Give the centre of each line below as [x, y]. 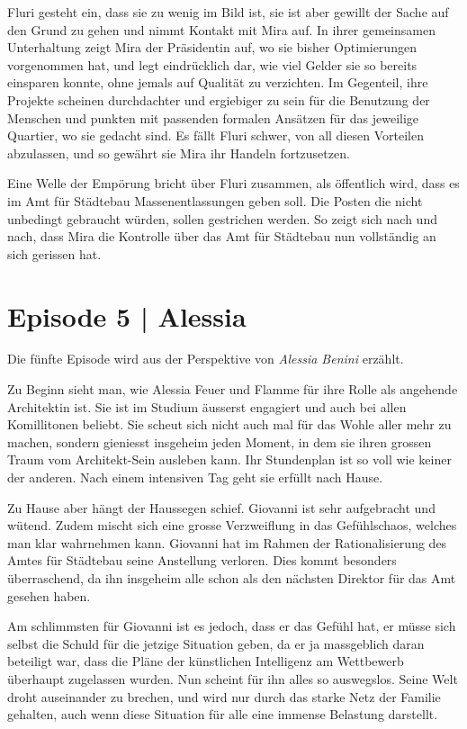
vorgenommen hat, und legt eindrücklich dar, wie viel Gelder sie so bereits [212, 64]
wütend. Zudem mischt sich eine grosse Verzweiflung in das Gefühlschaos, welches [232, 525]
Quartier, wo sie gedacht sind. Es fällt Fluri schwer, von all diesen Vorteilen [216, 135]
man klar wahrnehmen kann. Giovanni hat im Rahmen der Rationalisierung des [227, 542]
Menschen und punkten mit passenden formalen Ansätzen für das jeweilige [213, 117]
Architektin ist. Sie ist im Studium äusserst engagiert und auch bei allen [207, 406]
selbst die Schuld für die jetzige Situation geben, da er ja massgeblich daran [216, 643]
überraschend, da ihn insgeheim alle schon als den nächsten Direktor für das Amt [232, 577]
